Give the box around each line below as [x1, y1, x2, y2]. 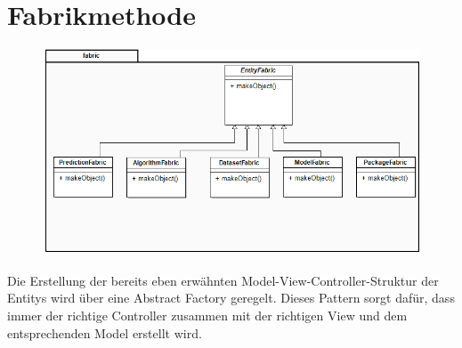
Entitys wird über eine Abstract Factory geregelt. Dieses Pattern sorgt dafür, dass [7, 288, 455, 307]
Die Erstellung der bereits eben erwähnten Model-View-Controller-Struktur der [7, 271, 439, 289]
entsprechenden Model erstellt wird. [7, 323, 202, 342]
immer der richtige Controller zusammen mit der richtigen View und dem [7, 306, 408, 324]
